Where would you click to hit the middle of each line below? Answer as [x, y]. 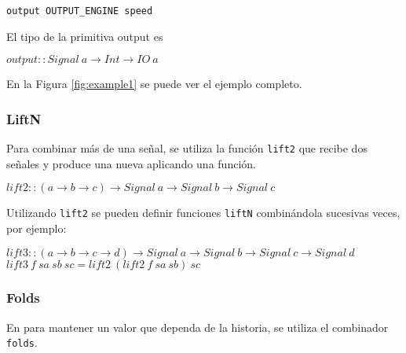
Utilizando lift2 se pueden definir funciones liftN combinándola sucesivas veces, [203, 213]
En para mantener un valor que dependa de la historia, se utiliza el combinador [198, 327]
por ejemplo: [37, 228]
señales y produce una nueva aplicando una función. [131, 163]
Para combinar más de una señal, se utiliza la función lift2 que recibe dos [187, 148]
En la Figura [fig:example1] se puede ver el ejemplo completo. [154, 84]
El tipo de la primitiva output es [85, 36]
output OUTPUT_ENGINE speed [80, 11]
